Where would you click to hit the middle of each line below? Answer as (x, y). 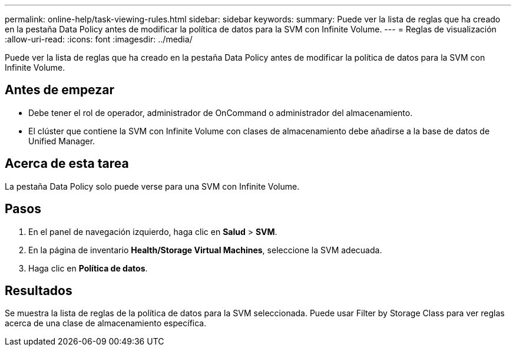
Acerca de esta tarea (67, 164)
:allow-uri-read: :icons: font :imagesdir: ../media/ (99, 39)
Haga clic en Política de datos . (88, 268)
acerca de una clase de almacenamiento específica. (106, 323)
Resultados (39, 290)
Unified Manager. (62, 141)
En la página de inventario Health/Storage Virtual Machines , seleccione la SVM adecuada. (205, 250)
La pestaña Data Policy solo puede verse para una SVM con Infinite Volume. (152, 186)
